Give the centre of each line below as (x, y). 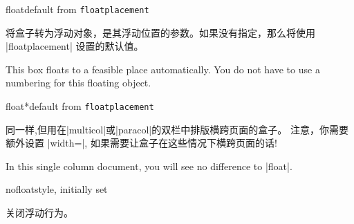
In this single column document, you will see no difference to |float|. (149, 166)
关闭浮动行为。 (39, 213)
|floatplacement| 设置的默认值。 (75, 46)
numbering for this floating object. (78, 83)
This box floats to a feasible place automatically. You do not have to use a (163, 69)
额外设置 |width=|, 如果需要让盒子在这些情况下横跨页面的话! (141, 143)
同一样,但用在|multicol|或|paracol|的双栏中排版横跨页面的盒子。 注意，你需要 (177, 129)
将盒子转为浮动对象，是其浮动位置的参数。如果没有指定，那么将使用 (160, 32)
